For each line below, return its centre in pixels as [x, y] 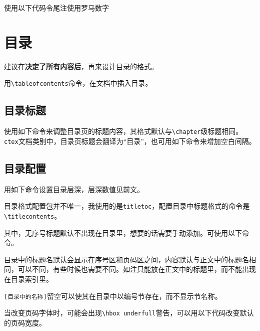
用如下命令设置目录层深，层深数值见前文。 [74, 189]
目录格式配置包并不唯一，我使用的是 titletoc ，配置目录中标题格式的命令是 [127, 206]
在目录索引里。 [28, 279]
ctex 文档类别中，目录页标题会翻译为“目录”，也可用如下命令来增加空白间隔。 [130, 141]
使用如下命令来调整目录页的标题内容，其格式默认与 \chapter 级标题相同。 [123, 131]
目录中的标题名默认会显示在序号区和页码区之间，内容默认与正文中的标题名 [126, 259]
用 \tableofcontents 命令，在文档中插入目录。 [78, 83]
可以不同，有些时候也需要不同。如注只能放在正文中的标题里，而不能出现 [137, 269]
